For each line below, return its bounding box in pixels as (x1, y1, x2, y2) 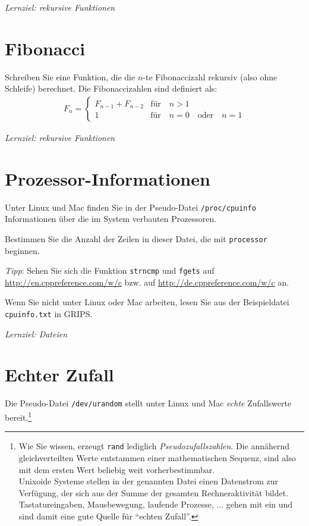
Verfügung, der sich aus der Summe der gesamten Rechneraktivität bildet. (18, 486, 289, 499)
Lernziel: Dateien (5, 327, 68, 340)
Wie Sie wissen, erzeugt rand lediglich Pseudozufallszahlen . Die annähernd (18, 440, 290, 452)
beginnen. (5, 244, 40, 256)
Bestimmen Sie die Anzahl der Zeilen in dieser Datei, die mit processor (5, 232, 267, 245)
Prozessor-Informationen (5, 166, 210, 190)
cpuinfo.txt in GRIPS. (5, 308, 93, 320)
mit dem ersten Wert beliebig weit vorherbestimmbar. (18, 463, 215, 475)
